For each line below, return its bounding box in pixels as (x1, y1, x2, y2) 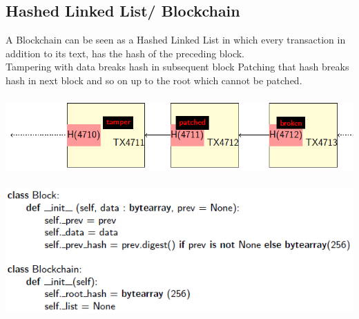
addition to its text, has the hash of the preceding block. (6, 46, 245, 60)
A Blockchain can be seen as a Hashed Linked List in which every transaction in (6, 32, 346, 47)
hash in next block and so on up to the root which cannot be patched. (6, 72, 302, 87)
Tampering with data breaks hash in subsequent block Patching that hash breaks (6, 59, 349, 74)
